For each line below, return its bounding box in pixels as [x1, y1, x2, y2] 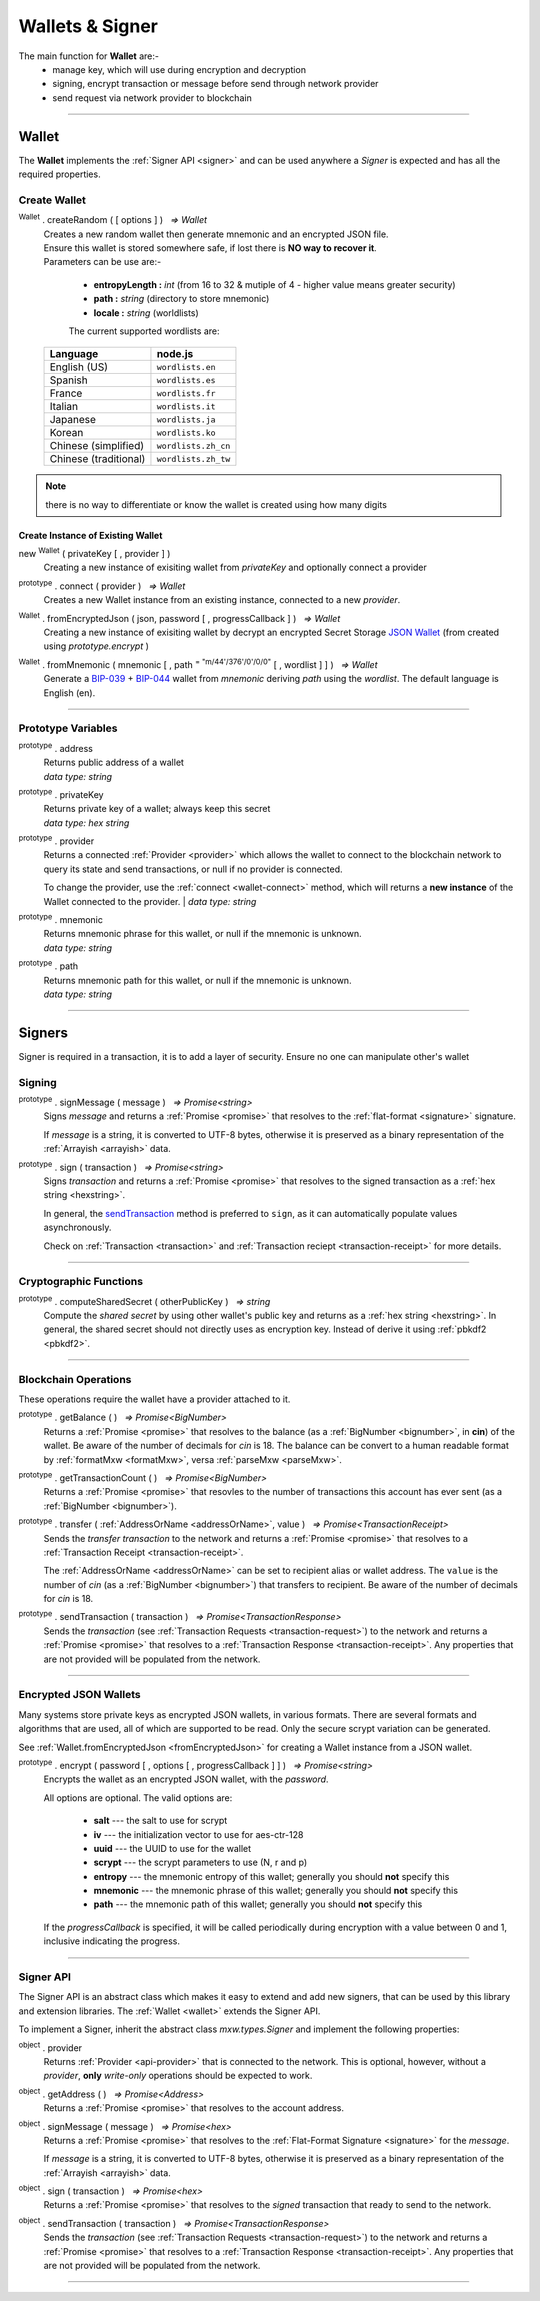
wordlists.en [156, 361, 216, 372]
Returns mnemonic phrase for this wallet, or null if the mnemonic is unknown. [43, 928, 362, 940]
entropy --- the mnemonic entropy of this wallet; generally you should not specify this [93, 1870, 450, 1882]
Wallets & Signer [18, 15, 159, 37]
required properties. [18, 168, 101, 180]
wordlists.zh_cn [156, 440, 231, 451]
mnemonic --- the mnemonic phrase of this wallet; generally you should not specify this [93, 1885, 459, 1897]
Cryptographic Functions [18, 1275, 144, 1289]
